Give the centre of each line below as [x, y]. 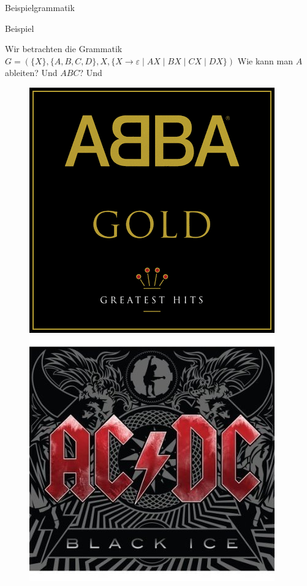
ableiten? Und [31, 73]
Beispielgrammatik [40, 7]
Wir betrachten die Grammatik [64, 49]
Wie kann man [265, 60]
